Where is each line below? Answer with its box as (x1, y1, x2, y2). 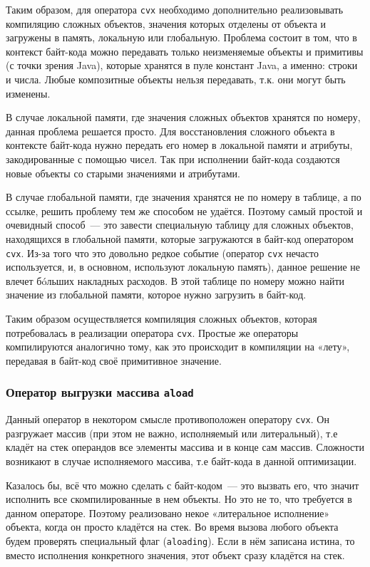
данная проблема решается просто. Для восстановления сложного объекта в (6, 123, 335, 138)
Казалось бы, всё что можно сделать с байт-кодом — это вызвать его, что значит (6, 477, 359, 492)
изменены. (6, 85, 51, 100)
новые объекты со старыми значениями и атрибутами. (6, 165, 240, 180)
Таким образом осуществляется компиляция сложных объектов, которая (6, 311, 317, 326)
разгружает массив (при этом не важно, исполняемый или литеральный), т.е (6, 425, 338, 440)
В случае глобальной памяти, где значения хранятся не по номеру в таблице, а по (6, 189, 361, 204)
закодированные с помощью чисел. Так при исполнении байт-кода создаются (6, 152, 340, 166)
